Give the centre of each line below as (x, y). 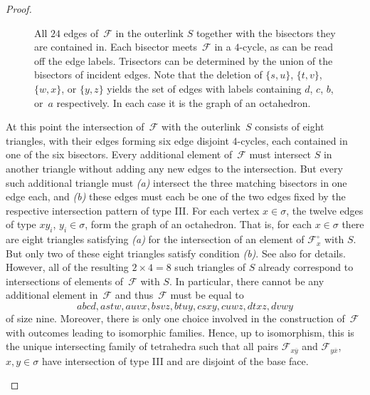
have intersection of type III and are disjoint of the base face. (175, 360)
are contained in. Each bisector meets (116, 47)
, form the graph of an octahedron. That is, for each (198, 224)
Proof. (19, 9)
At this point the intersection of (75, 127)
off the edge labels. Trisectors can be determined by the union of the (184, 60)
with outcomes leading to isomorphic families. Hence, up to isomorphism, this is (180, 332)
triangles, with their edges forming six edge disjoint (117, 140)
